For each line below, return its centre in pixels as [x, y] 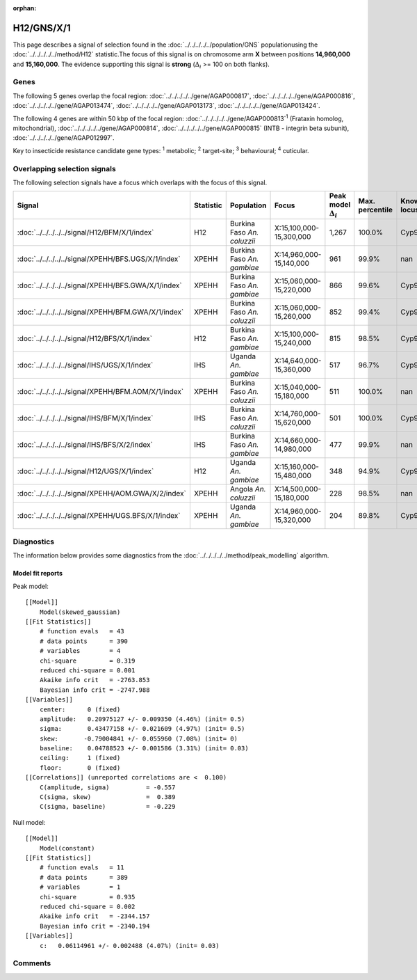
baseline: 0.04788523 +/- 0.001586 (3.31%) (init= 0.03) [144, 749]
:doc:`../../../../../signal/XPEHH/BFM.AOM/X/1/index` [100, 391]
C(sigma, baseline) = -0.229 [107, 807]
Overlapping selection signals [64, 168]
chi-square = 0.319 [87, 661]
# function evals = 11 [82, 868]
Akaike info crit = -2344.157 [95, 916]
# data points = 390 [84, 641]
